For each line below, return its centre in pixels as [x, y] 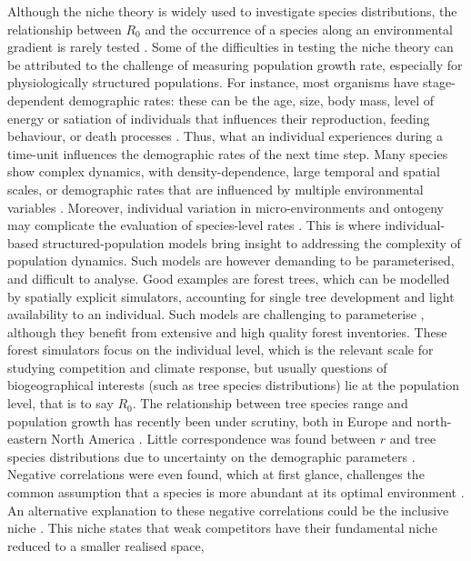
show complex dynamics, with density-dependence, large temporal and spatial [224, 171]
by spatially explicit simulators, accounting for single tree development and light [231, 296]
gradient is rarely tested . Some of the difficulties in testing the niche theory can [230, 47]
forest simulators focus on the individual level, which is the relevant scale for [220, 350]
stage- [439, 82]
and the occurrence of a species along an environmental [299, 29]
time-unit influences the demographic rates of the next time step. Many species [228, 153]
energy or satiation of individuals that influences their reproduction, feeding [219, 118]
